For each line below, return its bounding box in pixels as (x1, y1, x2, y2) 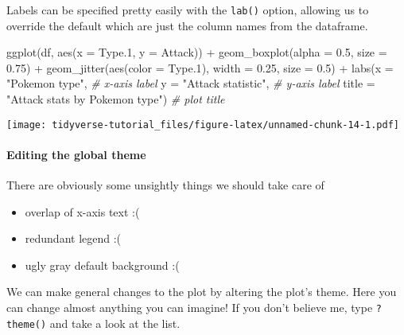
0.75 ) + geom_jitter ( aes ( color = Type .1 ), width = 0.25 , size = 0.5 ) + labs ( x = (6, 59, 394, 76)
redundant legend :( (25, 230, 122, 247)
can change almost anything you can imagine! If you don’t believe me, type (6, 299, 373, 316)
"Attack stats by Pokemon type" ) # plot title (6, 91, 225, 107)
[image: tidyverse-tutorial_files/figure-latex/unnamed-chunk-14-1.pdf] (6, 119, 399, 130)
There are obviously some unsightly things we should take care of (6, 177, 324, 193)
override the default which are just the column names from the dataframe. (6, 17, 368, 33)
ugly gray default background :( (25, 256, 180, 273)
